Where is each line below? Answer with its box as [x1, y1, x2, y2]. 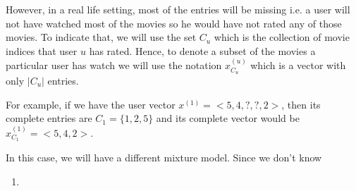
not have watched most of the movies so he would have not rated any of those [6, 16, 342, 30]
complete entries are [6, 111, 92, 125]
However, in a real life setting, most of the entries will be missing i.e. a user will [6, 2, 350, 16]
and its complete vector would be [156, 111, 300, 125]
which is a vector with [250, 58, 346, 73]
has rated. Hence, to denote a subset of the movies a [89, 43, 316, 58]
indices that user [6, 43, 78, 58]
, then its [281, 97, 321, 111]
